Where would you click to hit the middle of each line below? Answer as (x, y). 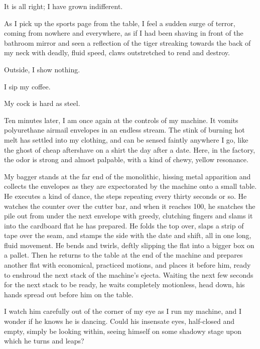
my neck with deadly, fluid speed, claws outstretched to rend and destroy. (117, 52)
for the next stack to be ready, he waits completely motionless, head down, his (124, 284)
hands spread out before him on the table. (69, 294)
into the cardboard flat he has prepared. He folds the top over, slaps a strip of (124, 225)
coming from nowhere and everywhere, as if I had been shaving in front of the (124, 33)
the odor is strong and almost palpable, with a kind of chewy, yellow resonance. (126, 159)
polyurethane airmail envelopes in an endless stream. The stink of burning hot (124, 130)
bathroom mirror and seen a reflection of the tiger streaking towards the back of (127, 42)
